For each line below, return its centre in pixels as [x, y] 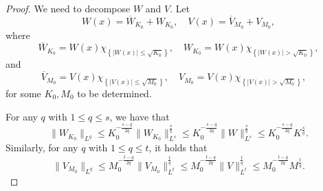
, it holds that [178, 148]
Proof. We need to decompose [68, 8]
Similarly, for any [42, 148]
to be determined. [114, 93]
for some [23, 93]
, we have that [140, 116]
